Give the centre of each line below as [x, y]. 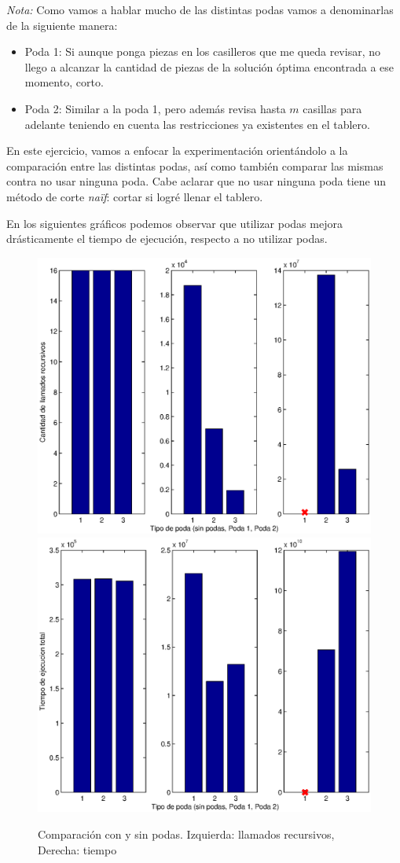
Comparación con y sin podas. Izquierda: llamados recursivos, [186, 834]
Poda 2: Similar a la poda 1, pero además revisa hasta [155, 108]
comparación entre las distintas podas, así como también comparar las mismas [195, 165]
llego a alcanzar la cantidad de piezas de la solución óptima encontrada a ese [209, 66]
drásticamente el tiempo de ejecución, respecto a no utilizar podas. [167, 239]
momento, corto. [64, 82]
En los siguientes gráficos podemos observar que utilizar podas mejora [174, 223]
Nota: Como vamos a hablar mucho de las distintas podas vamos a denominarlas [200, 9]
